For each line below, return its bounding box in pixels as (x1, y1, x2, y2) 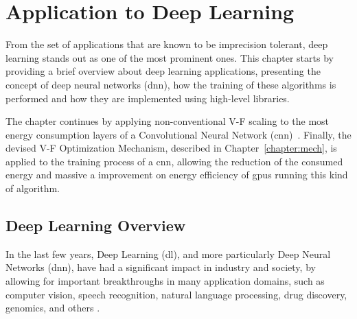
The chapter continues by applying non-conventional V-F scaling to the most (5, 114, 330, 128)
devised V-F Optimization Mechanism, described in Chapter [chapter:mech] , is (5, 141, 337, 155)
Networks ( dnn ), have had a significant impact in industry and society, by (5, 260, 316, 274)
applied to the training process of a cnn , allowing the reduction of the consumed (5, 154, 343, 168)
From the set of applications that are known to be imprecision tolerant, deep (5, 37, 328, 51)
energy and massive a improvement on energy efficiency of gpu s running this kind (5, 167, 348, 182)
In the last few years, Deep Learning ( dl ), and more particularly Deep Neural (5, 246, 331, 261)
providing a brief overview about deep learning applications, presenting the (5, 64, 321, 78)
